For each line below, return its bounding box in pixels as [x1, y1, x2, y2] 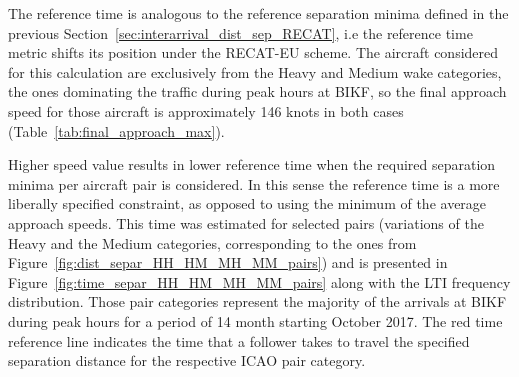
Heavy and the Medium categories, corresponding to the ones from [8, 232, 417, 253]
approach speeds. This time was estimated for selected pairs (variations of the [8, 212, 484, 233]
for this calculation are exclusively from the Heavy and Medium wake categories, [8, 61, 502, 82]
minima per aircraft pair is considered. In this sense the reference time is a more [8, 173, 500, 194]
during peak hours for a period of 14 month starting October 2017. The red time [8, 310, 503, 331]
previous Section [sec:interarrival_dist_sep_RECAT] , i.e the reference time [8, 22, 473, 43]
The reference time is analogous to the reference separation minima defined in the [8, 3, 509, 23]
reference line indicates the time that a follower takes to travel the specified [8, 330, 470, 351]
